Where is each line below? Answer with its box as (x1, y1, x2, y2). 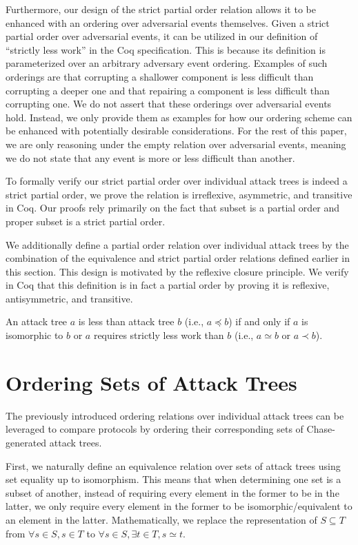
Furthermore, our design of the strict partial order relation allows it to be (6, 2, 316, 16)
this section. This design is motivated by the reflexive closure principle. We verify (6, 264, 349, 278)
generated (6, 435, 47, 449)
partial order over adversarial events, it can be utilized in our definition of (6, 29, 318, 43)
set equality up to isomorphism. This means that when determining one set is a (6, 472, 341, 486)
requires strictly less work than (93, 328, 224, 342)
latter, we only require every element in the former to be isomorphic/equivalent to (6, 499, 352, 513)
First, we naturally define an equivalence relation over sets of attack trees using (6, 458, 341, 473)
